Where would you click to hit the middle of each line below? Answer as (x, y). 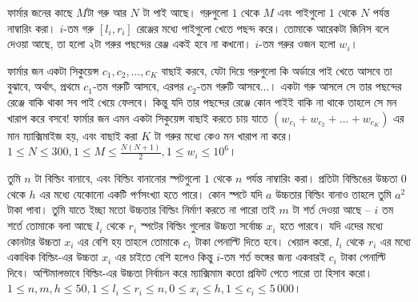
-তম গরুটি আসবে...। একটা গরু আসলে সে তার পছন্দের (299, 86)
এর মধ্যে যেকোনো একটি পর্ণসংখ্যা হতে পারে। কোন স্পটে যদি (151, 193)
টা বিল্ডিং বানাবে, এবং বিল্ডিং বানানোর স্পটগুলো (118, 178)
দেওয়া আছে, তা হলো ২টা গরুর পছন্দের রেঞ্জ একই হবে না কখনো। (129, 44)
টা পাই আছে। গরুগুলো (185, 12)
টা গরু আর (107, 12)
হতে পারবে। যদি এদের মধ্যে (331, 225)
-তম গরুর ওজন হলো (297, 44)
